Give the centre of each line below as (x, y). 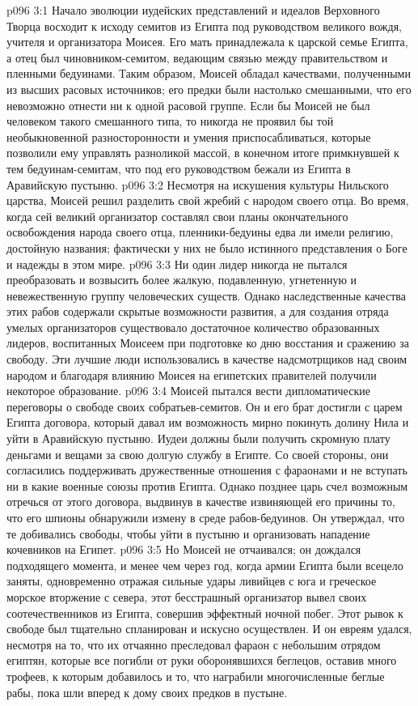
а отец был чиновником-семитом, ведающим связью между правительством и (197, 57)
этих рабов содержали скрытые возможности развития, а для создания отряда (198, 311)
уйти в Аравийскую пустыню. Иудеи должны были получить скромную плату (198, 438)
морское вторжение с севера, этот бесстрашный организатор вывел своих (187, 596)
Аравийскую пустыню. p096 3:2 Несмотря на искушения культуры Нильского (198, 184)
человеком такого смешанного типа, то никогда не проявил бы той (170, 121)
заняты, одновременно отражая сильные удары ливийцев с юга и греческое (192, 581)
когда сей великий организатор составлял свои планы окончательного (177, 216)
